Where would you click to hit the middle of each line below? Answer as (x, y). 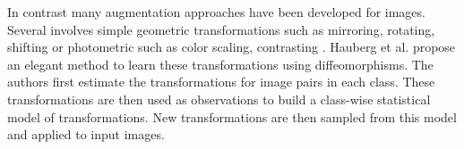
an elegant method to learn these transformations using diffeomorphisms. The (220, 64)
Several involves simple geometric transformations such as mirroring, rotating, (221, 29)
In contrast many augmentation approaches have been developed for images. (216, 12)
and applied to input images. (86, 134)
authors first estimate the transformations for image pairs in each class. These (221, 82)
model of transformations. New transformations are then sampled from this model (232, 116)
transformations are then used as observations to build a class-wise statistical (219, 99)
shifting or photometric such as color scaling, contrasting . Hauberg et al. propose (232, 47)
